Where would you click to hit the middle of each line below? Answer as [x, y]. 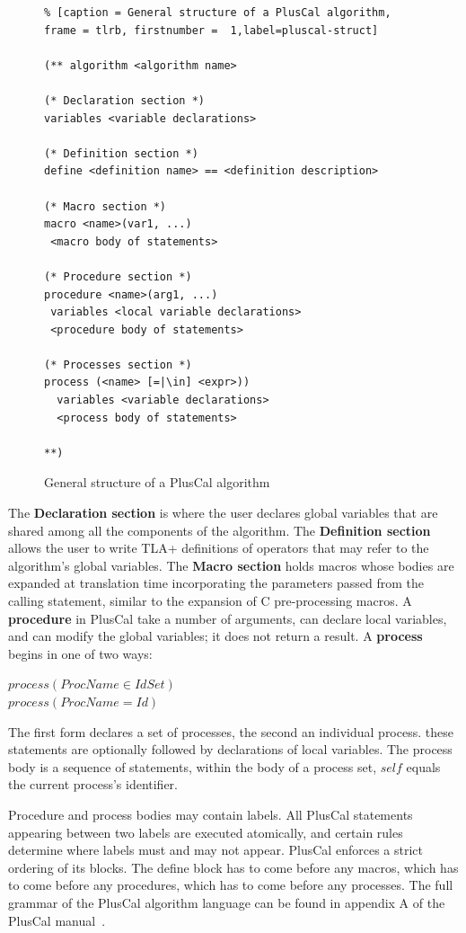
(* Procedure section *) [118, 276]
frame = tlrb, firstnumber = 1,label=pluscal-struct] [211, 30]
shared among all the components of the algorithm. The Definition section [220, 530]
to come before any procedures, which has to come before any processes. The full [231, 885]
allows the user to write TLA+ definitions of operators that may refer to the [219, 548]
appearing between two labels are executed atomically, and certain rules [206, 832]
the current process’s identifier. [93, 784]
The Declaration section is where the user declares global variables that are [223, 513]
